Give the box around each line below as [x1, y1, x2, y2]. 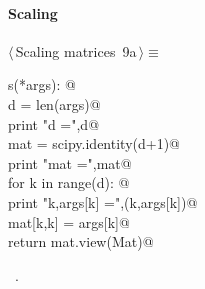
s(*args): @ [8, 74, 76, 95]
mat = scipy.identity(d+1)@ [8, 133, 180, 154]
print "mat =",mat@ [8, 152, 132, 173]
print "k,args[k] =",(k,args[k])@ [8, 191, 198, 212]
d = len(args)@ [8, 93, 101, 114]
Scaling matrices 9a [15, 40, 137, 61]
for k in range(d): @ [8, 172, 130, 193]
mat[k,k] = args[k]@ [8, 211, 130, 232]
